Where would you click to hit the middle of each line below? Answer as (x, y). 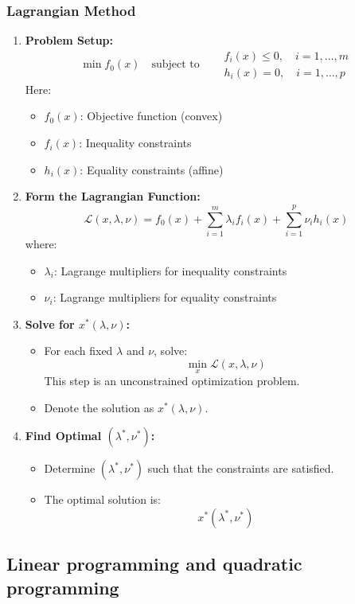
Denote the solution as (99, 407)
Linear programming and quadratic (154, 564)
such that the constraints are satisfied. (241, 468)
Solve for (50, 323)
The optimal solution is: (102, 499)
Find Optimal (63, 436)
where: (41, 243)
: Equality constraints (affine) (152, 169)
